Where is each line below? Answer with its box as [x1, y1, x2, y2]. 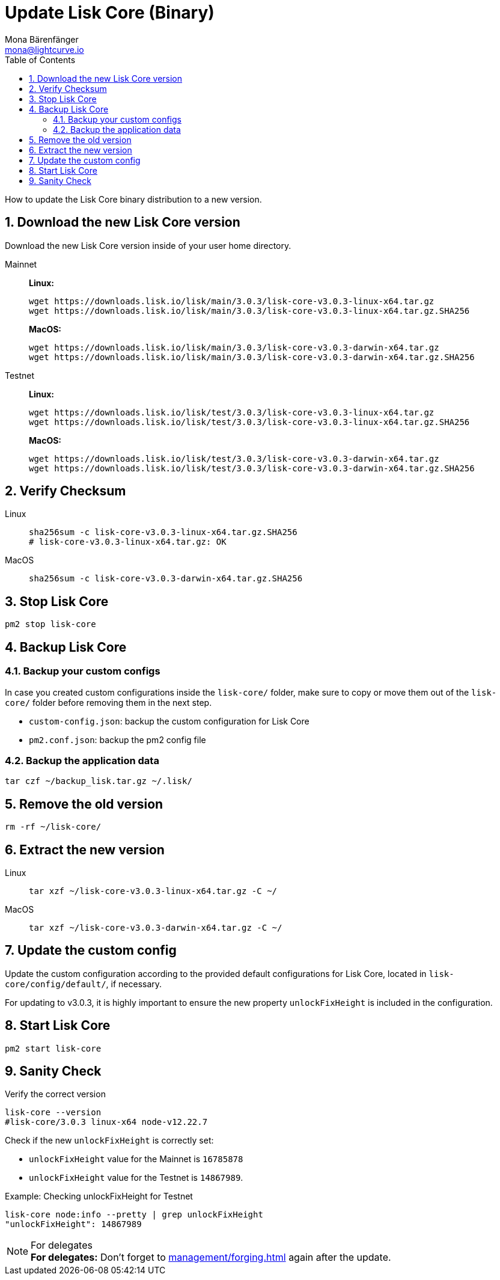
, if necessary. [106, 978, 162, 989]
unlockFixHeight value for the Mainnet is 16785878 [29, 1154, 243, 1165]
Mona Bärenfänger [5, 34, 79, 44]
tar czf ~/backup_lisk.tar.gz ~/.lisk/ [5, 776, 192, 786]
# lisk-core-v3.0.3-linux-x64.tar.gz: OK [29, 537, 227, 547]
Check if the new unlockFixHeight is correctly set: [5, 1135, 214, 1146]
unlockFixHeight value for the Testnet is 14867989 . [29, 1172, 243, 1183]
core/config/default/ [5, 979, 106, 989]
